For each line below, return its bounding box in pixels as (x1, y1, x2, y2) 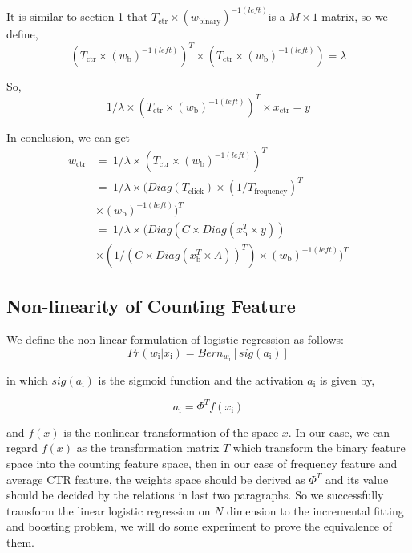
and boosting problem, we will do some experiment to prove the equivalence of (6, 518, 392, 535)
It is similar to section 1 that (6, 8, 148, 25)
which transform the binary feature (232, 439, 406, 456)
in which (6, 371, 48, 388)
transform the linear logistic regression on (6, 502, 211, 519)
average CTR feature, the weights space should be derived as (6, 470, 305, 487)
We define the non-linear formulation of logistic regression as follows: (6, 331, 344, 348)
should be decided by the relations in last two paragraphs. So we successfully (6, 486, 384, 503)
